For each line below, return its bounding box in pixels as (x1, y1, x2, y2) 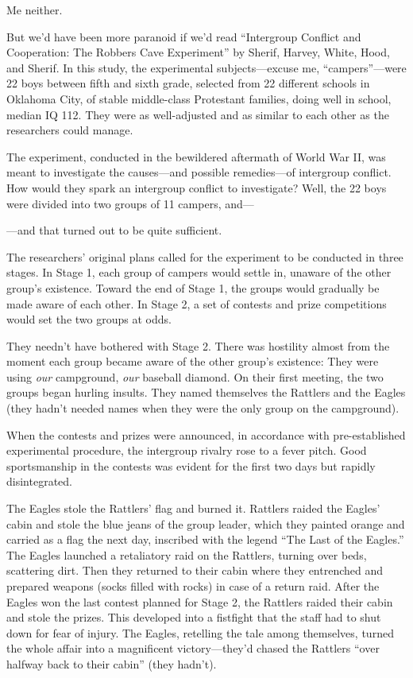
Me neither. (6, 2, 63, 17)
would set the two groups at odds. (6, 311, 172, 327)
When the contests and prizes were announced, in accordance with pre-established (6, 426, 406, 443)
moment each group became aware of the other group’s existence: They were (6, 353, 379, 370)
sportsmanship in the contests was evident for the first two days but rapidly (6, 457, 376, 474)
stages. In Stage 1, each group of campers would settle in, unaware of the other (6, 264, 392, 281)
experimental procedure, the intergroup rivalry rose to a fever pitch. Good (6, 442, 367, 459)
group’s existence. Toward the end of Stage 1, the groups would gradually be (6, 279, 380, 296)
